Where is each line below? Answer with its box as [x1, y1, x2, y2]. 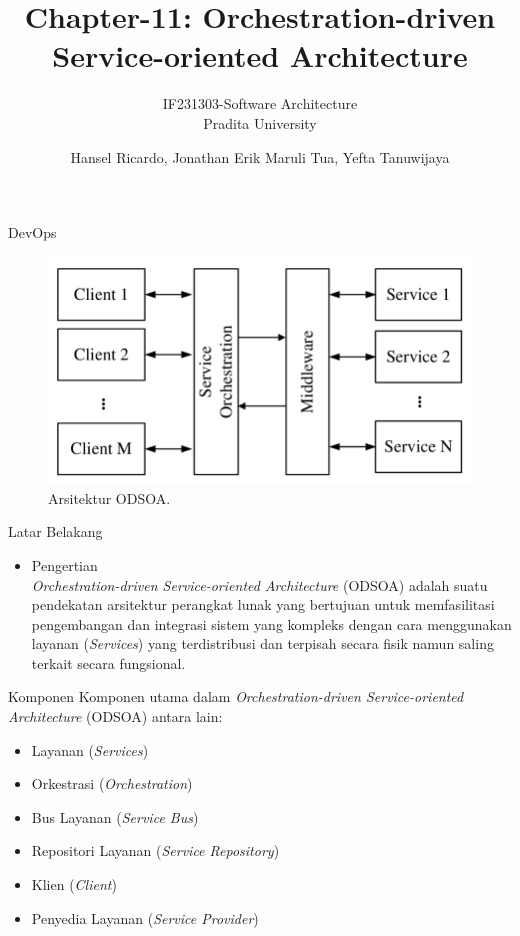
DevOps [8, 222, 57, 243]
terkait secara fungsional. [31, 652, 186, 673]
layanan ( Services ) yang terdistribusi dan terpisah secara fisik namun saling [31, 633, 494, 654]
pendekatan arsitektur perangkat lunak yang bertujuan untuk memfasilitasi [31, 594, 495, 615]
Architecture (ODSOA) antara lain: [8, 706, 223, 727]
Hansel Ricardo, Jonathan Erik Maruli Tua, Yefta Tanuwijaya [70, 146, 450, 167]
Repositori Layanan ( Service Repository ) [31, 840, 280, 861]
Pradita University [203, 112, 317, 133]
